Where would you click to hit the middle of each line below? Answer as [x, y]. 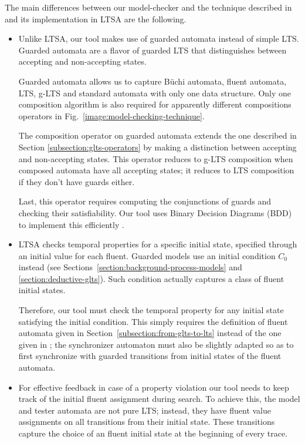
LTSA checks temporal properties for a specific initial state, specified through [158, 244]
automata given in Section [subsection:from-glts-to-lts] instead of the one [150, 333]
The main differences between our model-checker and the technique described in [148, 7]
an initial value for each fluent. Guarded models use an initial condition [147, 255]
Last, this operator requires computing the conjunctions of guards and [145, 201]
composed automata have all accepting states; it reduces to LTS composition [156, 170]
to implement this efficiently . [71, 224]
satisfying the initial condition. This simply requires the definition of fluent [153, 321]
